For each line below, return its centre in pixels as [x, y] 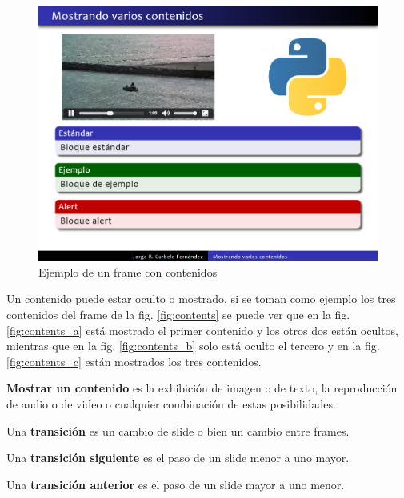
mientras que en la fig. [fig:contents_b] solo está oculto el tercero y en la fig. [193, 346]
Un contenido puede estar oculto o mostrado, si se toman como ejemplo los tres [201, 299]
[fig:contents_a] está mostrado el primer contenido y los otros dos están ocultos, [202, 330]
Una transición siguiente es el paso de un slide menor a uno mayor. [178, 458]
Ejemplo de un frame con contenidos [128, 271]
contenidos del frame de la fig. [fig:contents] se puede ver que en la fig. [178, 315]
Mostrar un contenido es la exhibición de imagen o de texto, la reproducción [202, 388]
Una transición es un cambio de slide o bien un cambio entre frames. [178, 430]
